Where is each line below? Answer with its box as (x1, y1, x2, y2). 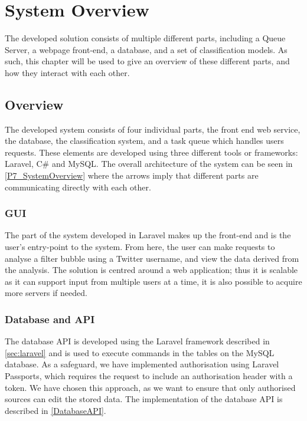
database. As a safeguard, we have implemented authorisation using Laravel (5, 358, 279, 370)
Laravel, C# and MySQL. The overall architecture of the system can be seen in (5, 157, 293, 170)
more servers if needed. (5, 287, 87, 299)
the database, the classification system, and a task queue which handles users (5, 134, 284, 147)
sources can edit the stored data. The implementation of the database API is (5, 393, 283, 405)
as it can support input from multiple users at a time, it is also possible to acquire (5, 275, 302, 287)
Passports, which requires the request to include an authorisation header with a (5, 370, 293, 382)
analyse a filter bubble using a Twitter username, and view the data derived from (5, 252, 299, 264)
